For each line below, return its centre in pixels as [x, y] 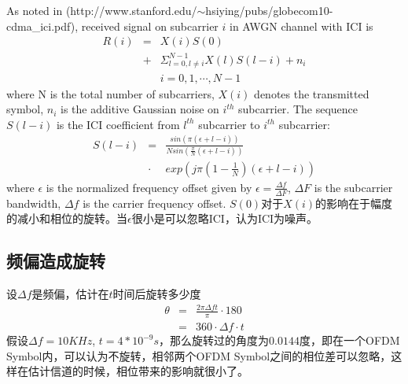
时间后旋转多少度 [157, 294]
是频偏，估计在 [70, 294]
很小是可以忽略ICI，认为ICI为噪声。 [225, 218]
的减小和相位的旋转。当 [67, 218]
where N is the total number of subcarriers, [110, 93]
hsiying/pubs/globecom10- [269, 10]
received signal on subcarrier [150, 26]
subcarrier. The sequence [298, 109]
